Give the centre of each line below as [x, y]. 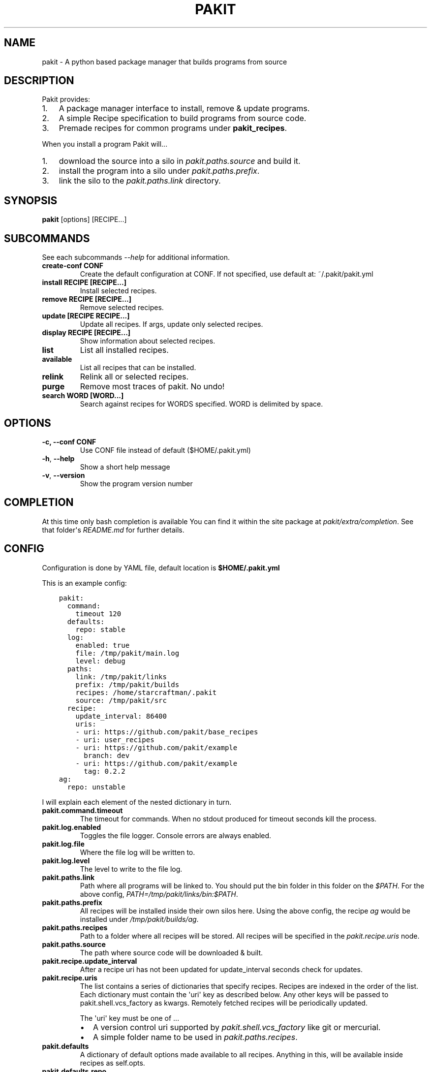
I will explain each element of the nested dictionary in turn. [137, 802]
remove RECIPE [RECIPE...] [87, 299]
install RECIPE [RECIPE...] [84, 283]
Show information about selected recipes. [148, 341]
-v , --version [63, 475]
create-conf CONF [73, 266]
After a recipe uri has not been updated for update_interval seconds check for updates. [221, 969]
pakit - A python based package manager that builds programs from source [165, 62]
